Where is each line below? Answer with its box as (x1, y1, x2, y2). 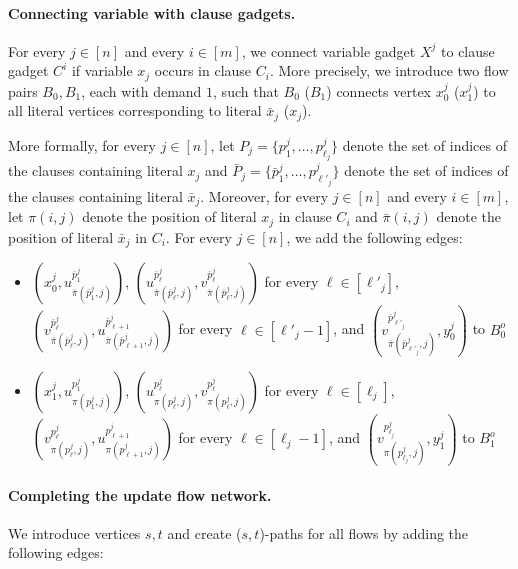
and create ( (167, 522, 242, 543)
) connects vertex (326, 80, 432, 101)
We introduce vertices (8, 522, 141, 543)
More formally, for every (8, 134, 156, 155)
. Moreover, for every (200, 185, 329, 206)
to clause (441, 40, 495, 61)
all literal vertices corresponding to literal (8, 100, 262, 121)
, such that (213, 80, 279, 101)
